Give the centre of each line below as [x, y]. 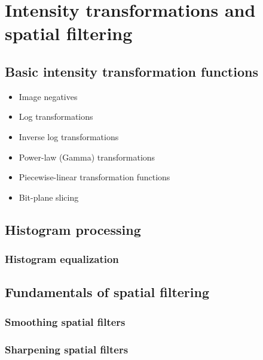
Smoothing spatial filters [65, 321]
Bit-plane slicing [49, 197]
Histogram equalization [62, 259]
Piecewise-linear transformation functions [94, 177]
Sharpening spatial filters [67, 349]
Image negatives [48, 96]
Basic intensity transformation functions [131, 71]
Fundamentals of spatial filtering [107, 292]
